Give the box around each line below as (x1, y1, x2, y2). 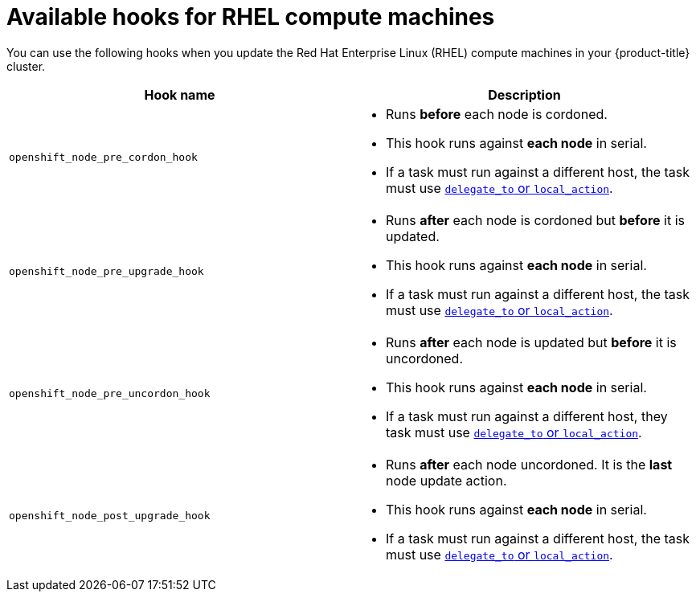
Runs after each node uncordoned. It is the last (386, 456, 673, 473)
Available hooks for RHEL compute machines (6, 3, 495, 31)
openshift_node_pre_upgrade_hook (9, 265, 204, 278)
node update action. (386, 472, 507, 489)
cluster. (6, 59, 46, 73)
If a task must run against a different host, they (386, 408, 668, 424)
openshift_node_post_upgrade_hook (9, 510, 211, 522)
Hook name (144, 86, 215, 103)
